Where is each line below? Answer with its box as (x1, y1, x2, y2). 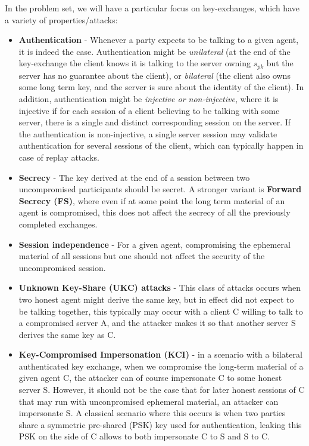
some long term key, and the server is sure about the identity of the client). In (18, 81, 304, 93)
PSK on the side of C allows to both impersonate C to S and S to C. (18, 430, 270, 442)
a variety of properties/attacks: (5, 13, 118, 26)
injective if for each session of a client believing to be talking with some (18, 104, 280, 116)
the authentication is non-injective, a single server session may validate (18, 127, 277, 140)
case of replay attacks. (18, 150, 99, 163)
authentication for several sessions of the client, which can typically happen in (18, 139, 304, 152)
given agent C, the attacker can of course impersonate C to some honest (18, 371, 282, 384)
